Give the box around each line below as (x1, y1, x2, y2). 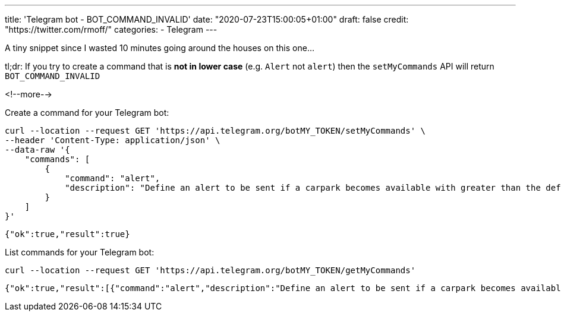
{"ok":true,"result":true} (5, 229, 130, 239)
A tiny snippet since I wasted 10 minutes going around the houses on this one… (5, 43, 315, 53)
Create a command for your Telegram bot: (5, 108, 169, 118)
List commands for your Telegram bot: (5, 247, 155, 257)
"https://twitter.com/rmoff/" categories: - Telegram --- (5, 24, 218, 34)
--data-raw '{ (5, 145, 70, 154)
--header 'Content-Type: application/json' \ (5, 135, 220, 145)
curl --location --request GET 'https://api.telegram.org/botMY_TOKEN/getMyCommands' (5, 266, 416, 275)
